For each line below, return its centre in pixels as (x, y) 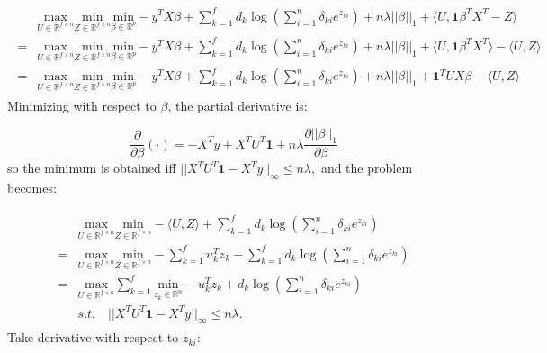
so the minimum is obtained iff (92, 168)
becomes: (32, 188)
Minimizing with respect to (82, 105)
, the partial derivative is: (238, 105)
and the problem (367, 168)
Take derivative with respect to (93, 337)
